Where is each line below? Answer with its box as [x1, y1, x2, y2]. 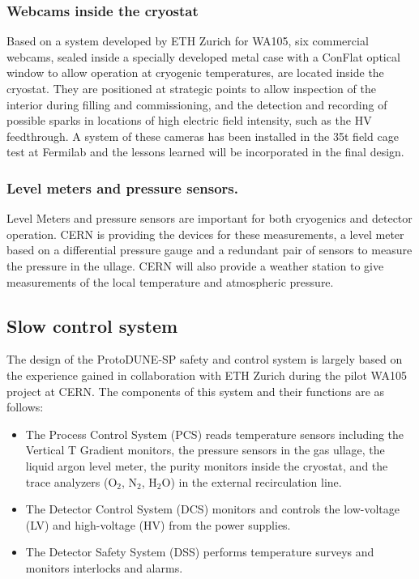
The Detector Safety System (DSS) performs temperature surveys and [25, 543, 374, 560]
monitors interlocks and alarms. [25, 559, 183, 576]
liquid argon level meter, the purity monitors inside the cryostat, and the [25, 457, 388, 474]
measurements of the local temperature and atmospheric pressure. [6, 273, 334, 290]
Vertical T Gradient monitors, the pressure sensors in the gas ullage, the [25, 441, 385, 458]
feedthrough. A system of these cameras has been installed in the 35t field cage [6, 127, 399, 144]
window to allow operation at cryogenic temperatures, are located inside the [6, 64, 384, 81]
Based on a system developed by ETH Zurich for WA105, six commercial [6, 32, 369, 49]
